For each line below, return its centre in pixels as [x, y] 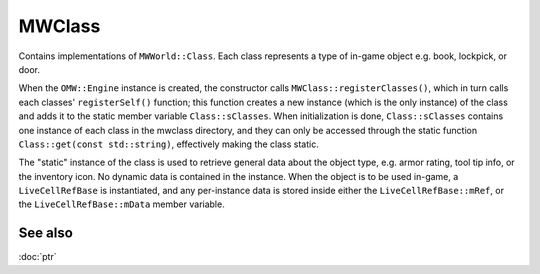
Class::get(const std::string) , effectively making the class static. [168, 144]
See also [46, 233]
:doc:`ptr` [37, 257]
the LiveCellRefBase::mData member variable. [121, 204]
